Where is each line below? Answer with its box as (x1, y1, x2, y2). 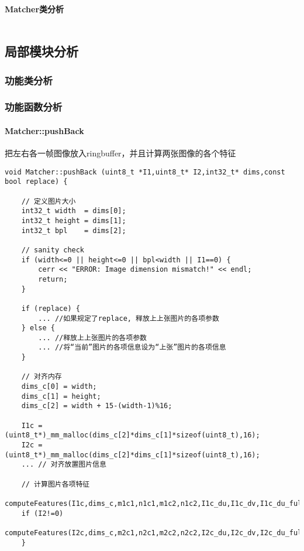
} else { (21, 324, 55, 333)
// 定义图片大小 (21, 197, 76, 206)
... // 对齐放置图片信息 (21, 460, 106, 469)
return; (38, 275, 68, 283)
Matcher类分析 (5, 2, 64, 15)
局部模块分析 (5, 42, 78, 60)
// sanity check (21, 245, 85, 254)
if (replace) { (21, 304, 80, 313)
